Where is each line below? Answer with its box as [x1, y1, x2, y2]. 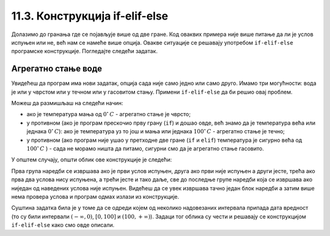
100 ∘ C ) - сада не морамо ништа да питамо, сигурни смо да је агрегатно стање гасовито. [26, 144, 264, 152]
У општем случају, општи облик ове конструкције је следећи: [11, 156, 172, 163]
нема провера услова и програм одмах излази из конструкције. [11, 193, 180, 200]
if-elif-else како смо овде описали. [11, 221, 115, 229]
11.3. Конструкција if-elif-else [11, 9, 169, 23]
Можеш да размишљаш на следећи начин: [11, 100, 123, 107]
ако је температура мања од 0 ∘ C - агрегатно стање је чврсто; [26, 110, 191, 118]
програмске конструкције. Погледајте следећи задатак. [11, 48, 158, 55]
